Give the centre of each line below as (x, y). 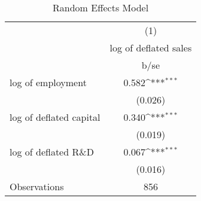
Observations (37, 186)
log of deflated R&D (52, 152)
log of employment (48, 82)
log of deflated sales (151, 48)
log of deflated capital (55, 117)
